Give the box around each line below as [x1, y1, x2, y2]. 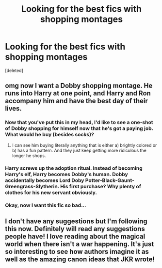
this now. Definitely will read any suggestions [5, 225, 146, 233]
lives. [5, 105, 22, 113]
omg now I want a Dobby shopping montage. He [5, 82, 153, 90]
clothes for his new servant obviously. [5, 189, 97, 196]
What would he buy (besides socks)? [5, 131, 95, 138]
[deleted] [5, 67, 23, 73]
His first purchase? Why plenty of [60, 183, 142, 190]
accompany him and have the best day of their [5, 97, 148, 105]
